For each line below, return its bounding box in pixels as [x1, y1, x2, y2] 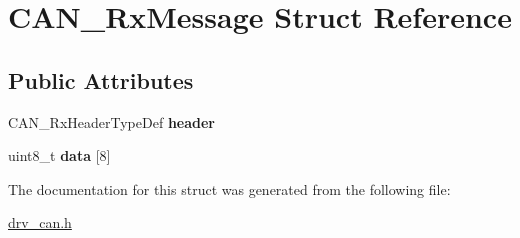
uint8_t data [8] [8, 145, 111, 166]
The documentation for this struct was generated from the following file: [8, 178, 451, 199]
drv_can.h [8, 212, 72, 233]
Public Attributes [8, 64, 194, 95]
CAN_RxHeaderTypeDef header [8, 111, 215, 132]
